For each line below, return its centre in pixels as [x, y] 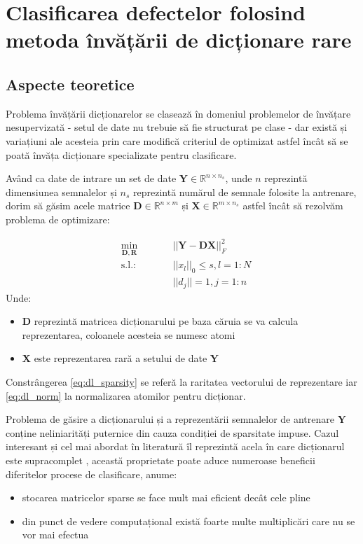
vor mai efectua [55, 535]
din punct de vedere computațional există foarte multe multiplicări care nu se [189, 521]
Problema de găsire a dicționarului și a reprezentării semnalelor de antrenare [170, 419]
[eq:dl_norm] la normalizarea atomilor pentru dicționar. [126, 395]
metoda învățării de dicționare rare [179, 40]
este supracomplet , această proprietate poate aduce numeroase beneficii [160, 460]
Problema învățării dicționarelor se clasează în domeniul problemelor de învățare [178, 113]
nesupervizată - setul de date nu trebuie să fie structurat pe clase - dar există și [177, 127]
